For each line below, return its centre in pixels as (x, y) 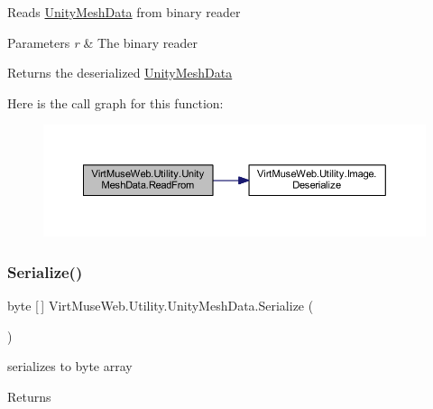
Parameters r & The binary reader (102, 42)
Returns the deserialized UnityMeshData (120, 73)
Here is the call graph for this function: (115, 102)
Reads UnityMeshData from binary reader (124, 12)
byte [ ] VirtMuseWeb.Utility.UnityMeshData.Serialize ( (161, 306)
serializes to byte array (70, 366)
